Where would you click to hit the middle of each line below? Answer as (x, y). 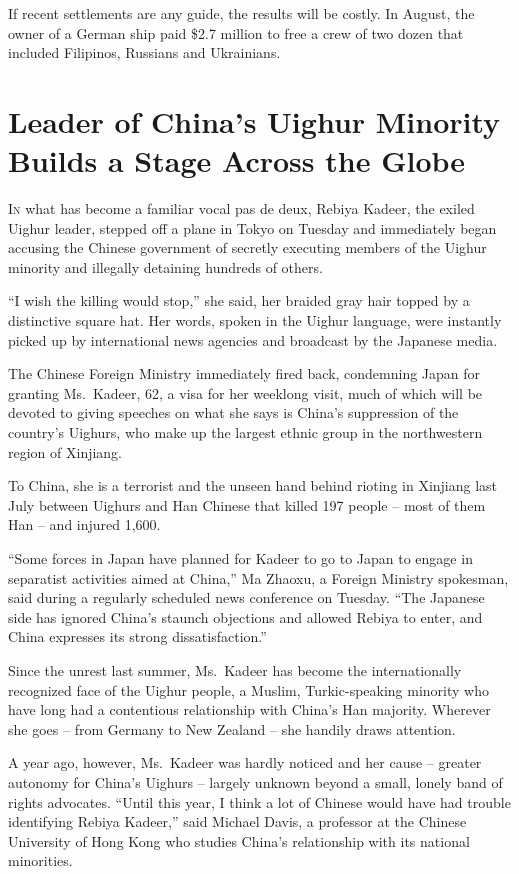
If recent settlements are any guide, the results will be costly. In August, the (241, 13)
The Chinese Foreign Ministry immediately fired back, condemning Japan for (244, 373)
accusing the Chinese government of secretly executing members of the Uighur (247, 247)
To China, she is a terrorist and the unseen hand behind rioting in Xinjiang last (253, 485)
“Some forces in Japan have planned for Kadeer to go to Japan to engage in (240, 558)
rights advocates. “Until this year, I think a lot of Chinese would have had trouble (259, 801)
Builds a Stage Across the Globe (237, 160)
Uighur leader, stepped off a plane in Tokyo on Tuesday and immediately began (252, 227)
